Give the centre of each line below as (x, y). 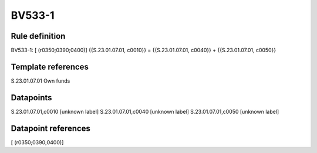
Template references (50, 67)
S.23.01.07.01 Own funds (41, 81)
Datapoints (31, 98)
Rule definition (38, 36)
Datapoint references (51, 128)
